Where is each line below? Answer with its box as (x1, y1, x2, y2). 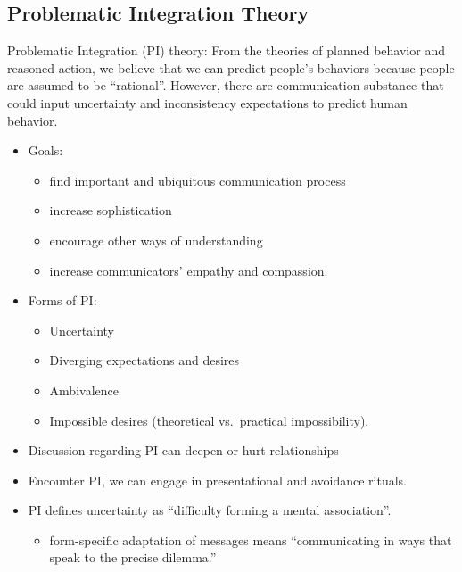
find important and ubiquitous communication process (49, 170, 346, 189)
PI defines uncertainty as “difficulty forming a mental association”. (28, 501, 392, 519)
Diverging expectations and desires (49, 351, 240, 369)
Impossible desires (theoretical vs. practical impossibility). (49, 410, 369, 429)
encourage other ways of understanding (49, 230, 263, 249)
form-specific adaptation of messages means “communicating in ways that (49, 530, 452, 549)
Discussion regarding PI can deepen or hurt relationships (28, 441, 339, 460)
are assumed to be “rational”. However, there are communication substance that (7, 76, 444, 95)
